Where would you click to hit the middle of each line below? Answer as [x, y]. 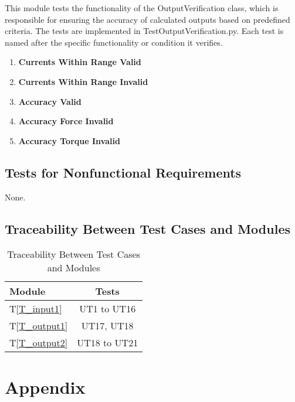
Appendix [45, 386]
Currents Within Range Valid [80, 62]
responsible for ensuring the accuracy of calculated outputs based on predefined [147, 19]
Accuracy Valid [50, 101]
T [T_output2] [39, 343]
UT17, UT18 [107, 326]
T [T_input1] [36, 309]
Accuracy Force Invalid [66, 121]
